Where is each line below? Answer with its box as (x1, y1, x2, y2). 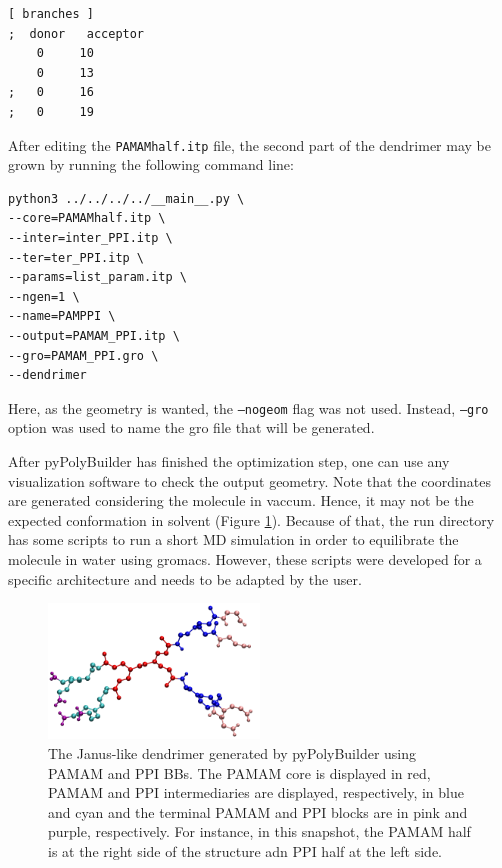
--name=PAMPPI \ (8, 309, 116, 324)
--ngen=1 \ (8, 289, 80, 304)
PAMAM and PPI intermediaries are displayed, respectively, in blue (48, 782, 464, 803)
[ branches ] (8, 7, 94, 21)
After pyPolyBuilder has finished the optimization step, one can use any (8, 451, 450, 471)
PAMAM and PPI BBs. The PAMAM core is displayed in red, (48, 762, 431, 783)
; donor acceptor (8, 26, 145, 41)
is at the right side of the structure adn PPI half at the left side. (48, 841, 442, 861)
